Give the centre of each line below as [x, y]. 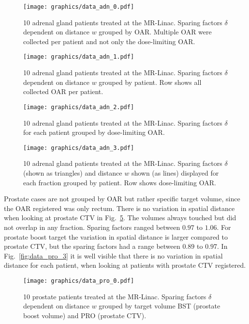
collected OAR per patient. [63, 91]
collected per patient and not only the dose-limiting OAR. [109, 41]
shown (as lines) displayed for [175, 172]
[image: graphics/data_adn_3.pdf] [79, 148]
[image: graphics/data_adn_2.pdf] [79, 107]
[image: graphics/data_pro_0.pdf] [79, 281]
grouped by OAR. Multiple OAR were [155, 32]
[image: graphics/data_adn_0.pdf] [79, 7]
